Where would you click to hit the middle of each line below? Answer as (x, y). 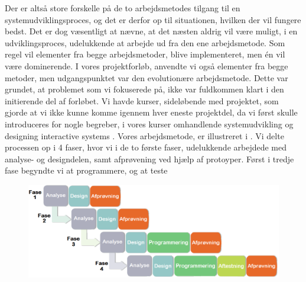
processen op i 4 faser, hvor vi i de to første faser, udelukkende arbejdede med (146, 147)
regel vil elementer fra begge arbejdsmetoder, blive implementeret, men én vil (145, 54)
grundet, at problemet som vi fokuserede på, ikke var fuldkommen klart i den (144, 89)
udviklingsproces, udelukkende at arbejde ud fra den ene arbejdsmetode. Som (145, 42)
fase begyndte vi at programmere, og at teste (86, 170)
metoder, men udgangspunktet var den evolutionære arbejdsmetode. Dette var (147, 77)
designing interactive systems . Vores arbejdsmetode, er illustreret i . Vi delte (144, 135)
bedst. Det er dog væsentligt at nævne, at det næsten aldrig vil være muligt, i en (151, 31)
